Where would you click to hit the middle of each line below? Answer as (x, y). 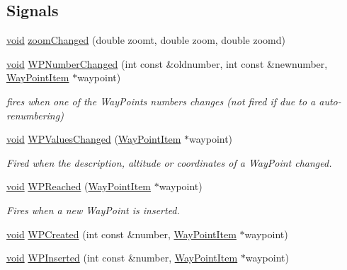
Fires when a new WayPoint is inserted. (93, 210)
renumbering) (35, 115)
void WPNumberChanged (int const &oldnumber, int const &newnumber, (167, 63)
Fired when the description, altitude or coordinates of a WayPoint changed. (169, 162)
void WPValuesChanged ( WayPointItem (94, 139)
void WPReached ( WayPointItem (79, 186)
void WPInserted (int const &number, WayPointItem (122, 258)
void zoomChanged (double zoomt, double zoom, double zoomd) (146, 40)
